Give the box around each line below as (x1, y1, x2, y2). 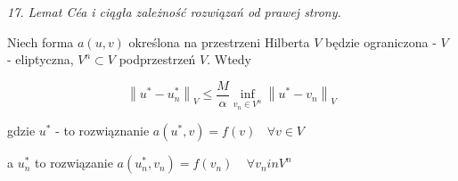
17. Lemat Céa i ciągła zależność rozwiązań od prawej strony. (7, 3, 341, 21)
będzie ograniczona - (325, 32, 437, 51)
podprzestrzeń (119, 50, 196, 69)
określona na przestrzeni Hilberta (128, 32, 310, 51)
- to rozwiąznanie (55, 121, 150, 140)
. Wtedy (207, 50, 252, 69)
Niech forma (7, 32, 74, 51)
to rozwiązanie (35, 153, 113, 172)
